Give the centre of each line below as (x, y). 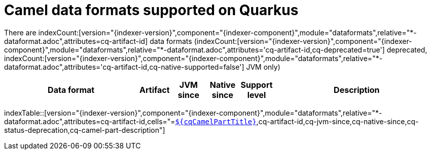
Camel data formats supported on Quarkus (151, 10)
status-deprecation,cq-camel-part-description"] (85, 130)
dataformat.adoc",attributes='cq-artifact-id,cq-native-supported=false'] (124, 67)
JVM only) (263, 67)
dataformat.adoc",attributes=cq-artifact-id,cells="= (90, 121)
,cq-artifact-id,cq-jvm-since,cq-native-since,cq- (337, 121)
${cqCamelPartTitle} (216, 121)
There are (20, 32)
